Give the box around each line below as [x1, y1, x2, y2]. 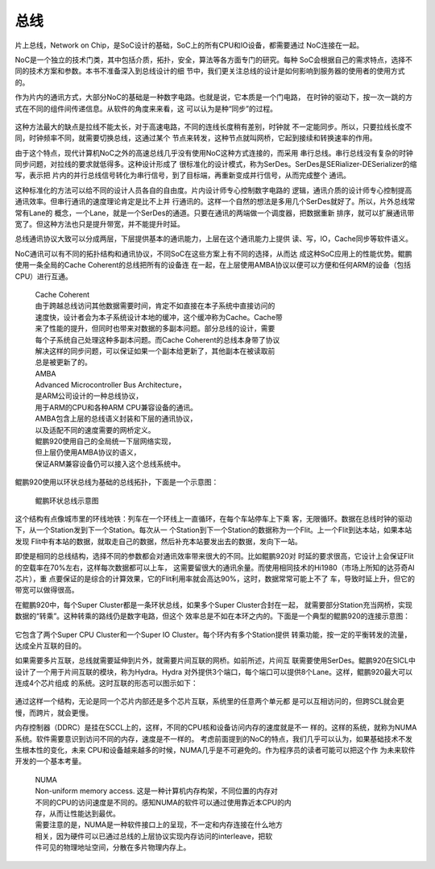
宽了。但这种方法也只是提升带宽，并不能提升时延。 [14, 219, 184, 229]
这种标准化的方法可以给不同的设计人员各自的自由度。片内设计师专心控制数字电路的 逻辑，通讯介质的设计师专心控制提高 [14, 185, 412, 195]
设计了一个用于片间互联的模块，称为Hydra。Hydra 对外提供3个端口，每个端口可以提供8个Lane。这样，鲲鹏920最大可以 [14, 667, 413, 676]
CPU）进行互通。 [14, 271, 72, 281]
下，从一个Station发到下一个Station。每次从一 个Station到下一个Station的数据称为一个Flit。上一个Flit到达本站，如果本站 [14, 525, 412, 535]
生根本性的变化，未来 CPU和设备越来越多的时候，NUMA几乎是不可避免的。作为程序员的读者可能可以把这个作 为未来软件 [14, 746, 416, 755]
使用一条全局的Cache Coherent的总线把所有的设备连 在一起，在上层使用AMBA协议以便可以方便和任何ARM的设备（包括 [14, 260, 411, 270]
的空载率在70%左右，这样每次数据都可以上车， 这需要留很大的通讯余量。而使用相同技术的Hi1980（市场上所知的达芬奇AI [14, 563, 415, 572]
